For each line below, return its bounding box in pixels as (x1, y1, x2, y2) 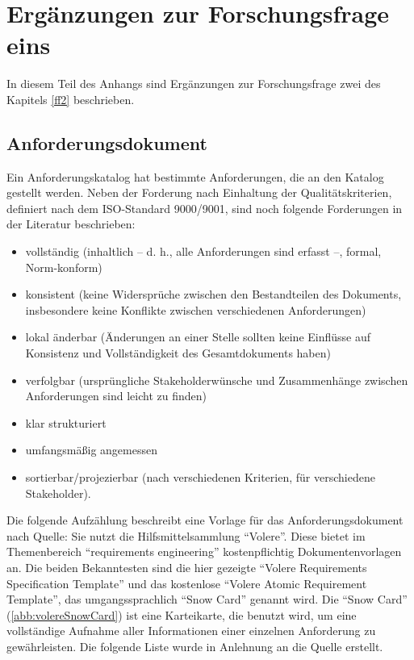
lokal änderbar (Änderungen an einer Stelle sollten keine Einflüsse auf (25, 328, 371, 345)
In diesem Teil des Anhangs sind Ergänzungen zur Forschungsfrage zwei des (6, 75, 381, 92)
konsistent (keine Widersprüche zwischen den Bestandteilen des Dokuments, (25, 286, 402, 303)
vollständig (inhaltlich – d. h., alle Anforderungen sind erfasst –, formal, (25, 243, 382, 260)
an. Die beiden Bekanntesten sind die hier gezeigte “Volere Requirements (6, 558, 367, 575)
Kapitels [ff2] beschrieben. (6, 90, 135, 107)
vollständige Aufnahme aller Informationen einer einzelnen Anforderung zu (6, 622, 376, 639)
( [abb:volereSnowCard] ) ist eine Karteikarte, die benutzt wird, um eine (6, 606, 357, 623)
